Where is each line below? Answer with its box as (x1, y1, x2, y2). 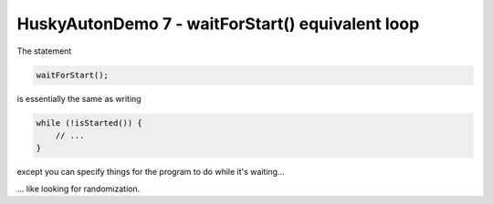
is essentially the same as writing (16, 93, 142, 104)
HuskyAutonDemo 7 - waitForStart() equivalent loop (16, 14, 420, 34)
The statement (16, 46, 72, 56)
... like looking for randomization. (16, 183, 141, 194)
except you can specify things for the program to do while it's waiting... (16, 167, 285, 178)
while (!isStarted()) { (36, 117, 143, 127)
